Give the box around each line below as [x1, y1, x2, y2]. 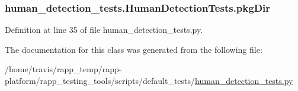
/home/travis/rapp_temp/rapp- [5, 63, 122, 75]
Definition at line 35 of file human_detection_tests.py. [5, 23, 203, 36]
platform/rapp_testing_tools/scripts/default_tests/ [5, 75, 196, 86]
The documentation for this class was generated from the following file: [5, 43, 262, 55]
